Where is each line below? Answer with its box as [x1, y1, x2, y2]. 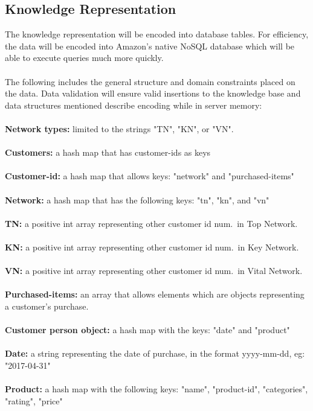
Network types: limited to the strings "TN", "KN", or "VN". [5, 122, 234, 135]
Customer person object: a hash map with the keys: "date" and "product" [5, 323, 290, 336]
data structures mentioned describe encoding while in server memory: [5, 98, 262, 111]
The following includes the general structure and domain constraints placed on [5, 75, 295, 88]
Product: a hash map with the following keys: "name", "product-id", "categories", [5, 383, 308, 395]
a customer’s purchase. [5, 299, 89, 312]
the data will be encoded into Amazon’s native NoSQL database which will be [5, 39, 295, 52]
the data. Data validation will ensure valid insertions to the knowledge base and [5, 87, 301, 100]
